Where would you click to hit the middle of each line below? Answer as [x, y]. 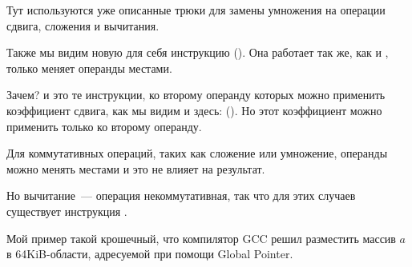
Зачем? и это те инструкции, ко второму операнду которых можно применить [196, 95]
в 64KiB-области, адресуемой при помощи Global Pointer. [150, 254]
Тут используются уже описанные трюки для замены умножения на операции [196, 10]
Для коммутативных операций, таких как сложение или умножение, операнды [197, 153]
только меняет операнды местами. [89, 68]
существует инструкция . [67, 211]
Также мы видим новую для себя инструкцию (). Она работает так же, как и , [198, 52]
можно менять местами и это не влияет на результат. [136, 168]
